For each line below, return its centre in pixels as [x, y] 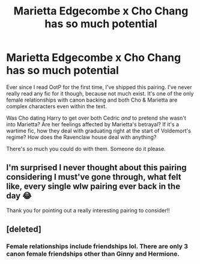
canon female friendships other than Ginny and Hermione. [93, 254]
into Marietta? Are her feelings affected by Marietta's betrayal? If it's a [92, 124]
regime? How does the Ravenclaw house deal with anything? [81, 137]
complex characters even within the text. [56, 106]
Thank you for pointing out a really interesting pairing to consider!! [88, 210]
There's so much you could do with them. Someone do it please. [86, 149]
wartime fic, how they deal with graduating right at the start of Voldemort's [98, 130]
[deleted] [24, 229]
